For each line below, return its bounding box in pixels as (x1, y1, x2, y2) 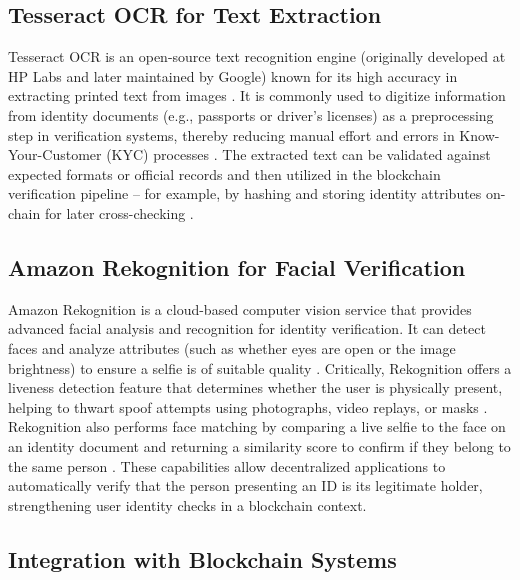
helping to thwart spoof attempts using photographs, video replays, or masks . (8, 396, 488, 417)
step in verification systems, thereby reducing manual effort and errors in (8, 124, 455, 145)
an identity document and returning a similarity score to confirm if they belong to (8, 435, 511, 456)
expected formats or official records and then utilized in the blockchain (8, 163, 441, 184)
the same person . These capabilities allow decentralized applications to (8, 455, 446, 476)
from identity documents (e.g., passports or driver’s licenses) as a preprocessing (8, 104, 494, 125)
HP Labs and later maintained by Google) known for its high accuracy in (8, 65, 458, 86)
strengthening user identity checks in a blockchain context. (8, 494, 367, 515)
